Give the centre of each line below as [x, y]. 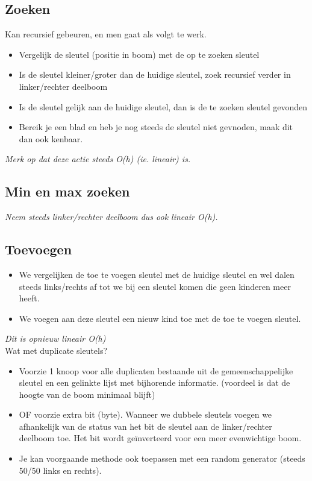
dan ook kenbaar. [51, 138]
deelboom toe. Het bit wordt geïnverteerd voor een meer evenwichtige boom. [160, 438]
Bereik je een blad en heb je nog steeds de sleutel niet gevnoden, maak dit [156, 127]
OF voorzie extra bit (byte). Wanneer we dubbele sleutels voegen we [145, 414]
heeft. [29, 298]
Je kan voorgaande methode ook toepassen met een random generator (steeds [162, 458]
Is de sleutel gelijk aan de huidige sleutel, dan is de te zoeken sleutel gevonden [163, 106]
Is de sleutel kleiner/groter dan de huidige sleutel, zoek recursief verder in [155, 74]
